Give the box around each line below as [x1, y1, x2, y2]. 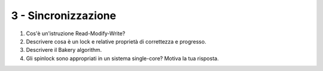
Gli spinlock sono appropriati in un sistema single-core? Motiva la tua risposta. [26, 54, 219, 62]
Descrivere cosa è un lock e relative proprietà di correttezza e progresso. [26, 38, 206, 45]
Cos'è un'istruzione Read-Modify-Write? [26, 30, 126, 37]
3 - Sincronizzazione [11, 9, 117, 22]
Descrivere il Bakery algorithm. [26, 47, 102, 54]
